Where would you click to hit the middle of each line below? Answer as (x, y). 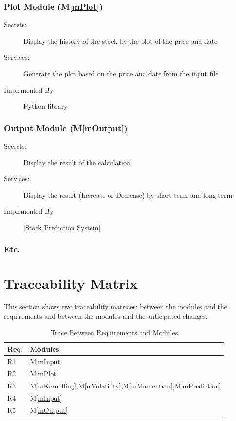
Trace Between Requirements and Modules (114, 332)
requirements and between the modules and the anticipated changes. (106, 316)
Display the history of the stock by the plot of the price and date (120, 41)
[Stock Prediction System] (62, 227)
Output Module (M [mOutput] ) (66, 127)
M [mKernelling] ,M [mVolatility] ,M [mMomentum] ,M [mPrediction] (126, 385)
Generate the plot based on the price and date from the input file (121, 73)
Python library (45, 106)
